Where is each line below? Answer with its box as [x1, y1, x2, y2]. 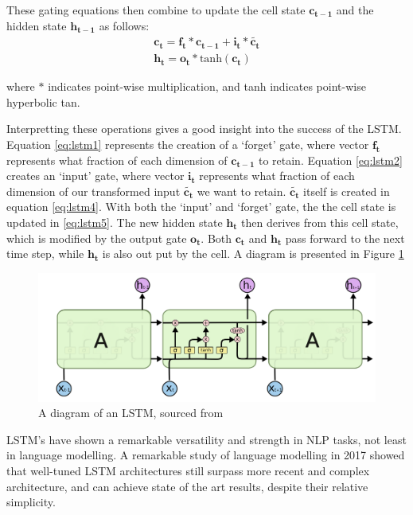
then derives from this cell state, [241, 214, 399, 231]
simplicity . [6, 494, 56, 510]
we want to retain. [197, 182, 286, 199]
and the [336, 2, 374, 18]
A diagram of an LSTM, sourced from [38, 404, 224, 421]
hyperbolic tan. [6, 93, 80, 110]
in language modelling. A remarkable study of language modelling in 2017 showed [6, 447, 405, 463]
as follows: [99, 17, 150, 33]
